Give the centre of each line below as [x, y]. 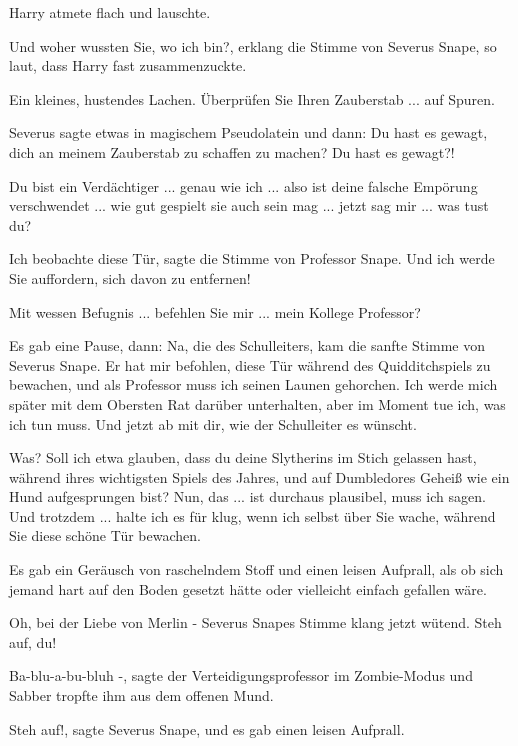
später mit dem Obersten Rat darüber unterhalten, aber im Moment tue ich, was [257, 403]
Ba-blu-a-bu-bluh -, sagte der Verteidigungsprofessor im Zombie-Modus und [241, 675]
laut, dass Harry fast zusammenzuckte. [128, 65]
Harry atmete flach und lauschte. [110, 12]
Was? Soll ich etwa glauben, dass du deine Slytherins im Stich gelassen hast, [243, 457]
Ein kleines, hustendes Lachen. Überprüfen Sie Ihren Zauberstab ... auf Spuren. [252, 98]
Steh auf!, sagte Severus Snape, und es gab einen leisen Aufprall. [207, 728]
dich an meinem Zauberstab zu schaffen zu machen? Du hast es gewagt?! [232, 151]
